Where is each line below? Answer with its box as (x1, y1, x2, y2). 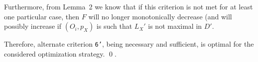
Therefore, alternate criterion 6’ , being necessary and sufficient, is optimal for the (4, 39, 254, 49)
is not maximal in (148, 21, 202, 31)
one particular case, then (4, 11, 80, 21)
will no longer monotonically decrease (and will (88, 11, 232, 21)
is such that (96, 21, 132, 31)
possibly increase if (4, 21, 61, 31)
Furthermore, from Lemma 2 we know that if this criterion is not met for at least (4, 1, 253, 11)
